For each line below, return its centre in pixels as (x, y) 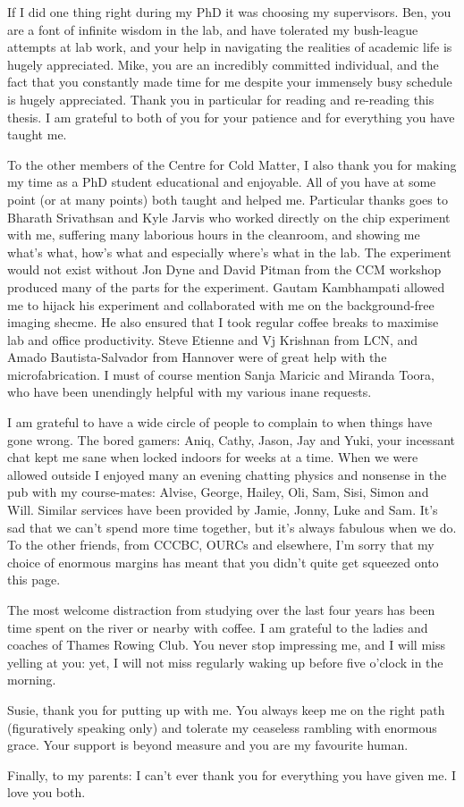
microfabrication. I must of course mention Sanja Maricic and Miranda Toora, (221, 374)
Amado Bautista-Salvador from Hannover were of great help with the (197, 357)
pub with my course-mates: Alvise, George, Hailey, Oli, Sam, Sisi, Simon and (218, 492)
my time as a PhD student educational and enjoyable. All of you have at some (222, 182)
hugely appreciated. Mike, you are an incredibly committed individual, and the (223, 64)
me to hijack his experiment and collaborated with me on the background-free (221, 304)
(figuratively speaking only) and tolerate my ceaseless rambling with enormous (222, 727)
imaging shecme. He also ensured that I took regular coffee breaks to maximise (223, 322)
